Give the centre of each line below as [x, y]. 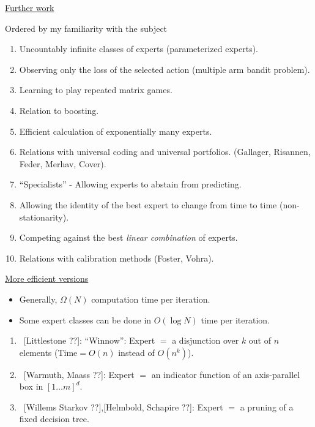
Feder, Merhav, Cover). [63, 163]
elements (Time [48, 352]
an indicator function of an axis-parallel [226, 374]
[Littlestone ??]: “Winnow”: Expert [89, 340]
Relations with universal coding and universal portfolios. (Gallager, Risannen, [165, 152]
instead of [136, 352]
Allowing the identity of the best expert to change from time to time [148, 204]
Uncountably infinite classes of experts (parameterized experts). [139, 49]
